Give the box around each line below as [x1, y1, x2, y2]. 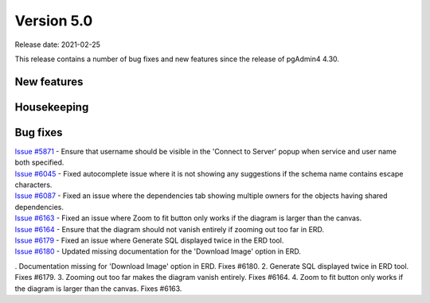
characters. [14, 180, 53, 190]
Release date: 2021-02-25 [14, 40, 101, 49]
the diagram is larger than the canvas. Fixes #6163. [14, 283, 182, 293]
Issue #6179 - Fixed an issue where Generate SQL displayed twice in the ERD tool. [14, 235, 284, 245]
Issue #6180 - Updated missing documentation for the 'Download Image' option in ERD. [14, 247, 302, 256]
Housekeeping [14, 100, 89, 114]
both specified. [14, 157, 64, 167]
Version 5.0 [14, 12, 93, 29]
